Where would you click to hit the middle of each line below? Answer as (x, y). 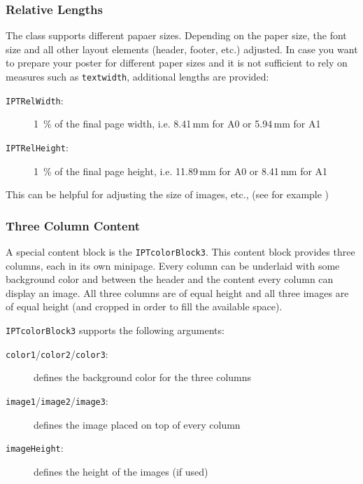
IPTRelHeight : (37, 147)
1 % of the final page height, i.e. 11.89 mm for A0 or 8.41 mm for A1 (181, 171)
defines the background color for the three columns (143, 377)
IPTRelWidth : (35, 100)
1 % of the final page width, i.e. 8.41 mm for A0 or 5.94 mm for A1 (177, 124)
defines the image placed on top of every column (137, 424)
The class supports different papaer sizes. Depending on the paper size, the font (176, 35)
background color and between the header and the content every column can (170, 279)
